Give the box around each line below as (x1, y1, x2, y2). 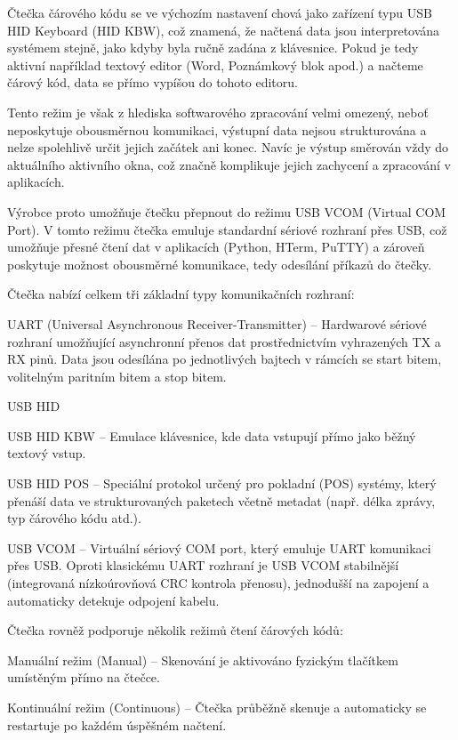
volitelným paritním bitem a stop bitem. (7, 366, 227, 385)
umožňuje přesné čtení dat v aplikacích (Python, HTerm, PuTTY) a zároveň (7, 237, 425, 256)
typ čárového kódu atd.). (7, 509, 141, 527)
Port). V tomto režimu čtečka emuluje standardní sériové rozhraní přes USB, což (7, 220, 447, 238)
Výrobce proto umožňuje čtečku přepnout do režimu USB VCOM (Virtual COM (7, 202, 446, 221)
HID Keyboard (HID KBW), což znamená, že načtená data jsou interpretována (7, 20, 440, 39)
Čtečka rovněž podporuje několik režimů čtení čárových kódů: (7, 621, 343, 639)
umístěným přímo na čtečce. (7, 668, 160, 687)
